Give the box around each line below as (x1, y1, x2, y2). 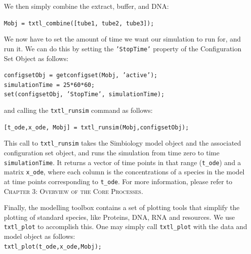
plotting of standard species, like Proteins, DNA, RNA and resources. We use (4, 212, 235, 222)
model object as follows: (4, 231, 75, 241)
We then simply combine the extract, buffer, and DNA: (4, 1, 169, 11)
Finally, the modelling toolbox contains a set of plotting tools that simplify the (4, 202, 240, 212)
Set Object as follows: (4, 53, 69, 63)
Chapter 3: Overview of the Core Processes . (4, 186, 143, 196)
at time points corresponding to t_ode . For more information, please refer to (4, 176, 232, 186)
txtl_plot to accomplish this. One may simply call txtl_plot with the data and (4, 221, 247, 232)
